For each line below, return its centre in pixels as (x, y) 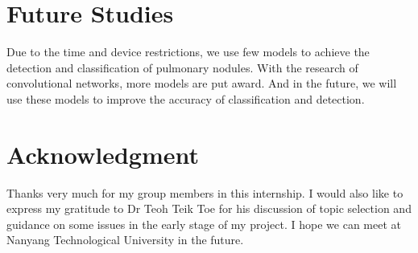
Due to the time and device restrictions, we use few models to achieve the (188, 52)
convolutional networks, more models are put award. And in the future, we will (202, 83)
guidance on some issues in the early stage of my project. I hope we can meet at (204, 224)
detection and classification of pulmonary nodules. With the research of (182, 67)
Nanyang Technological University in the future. (125, 240)
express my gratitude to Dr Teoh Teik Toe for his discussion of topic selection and (209, 208)
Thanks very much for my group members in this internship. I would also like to (205, 192)
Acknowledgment (103, 154)
